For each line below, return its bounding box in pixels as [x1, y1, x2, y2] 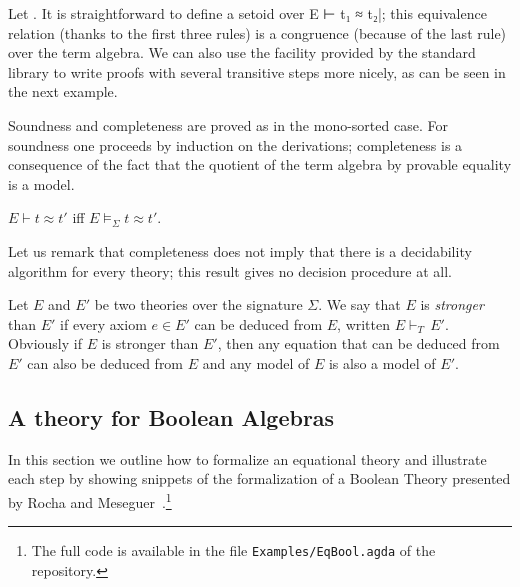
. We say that [318, 294, 401, 315]
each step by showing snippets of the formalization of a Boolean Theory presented [8, 468, 511, 489]
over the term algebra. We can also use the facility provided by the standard [8, 42, 476, 63]
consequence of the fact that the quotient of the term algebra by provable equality [8, 154, 512, 175]
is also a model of [328, 352, 436, 373]
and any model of [202, 352, 310, 373]
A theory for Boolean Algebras [8, 401, 335, 432]
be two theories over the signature [94, 294, 303, 315]
